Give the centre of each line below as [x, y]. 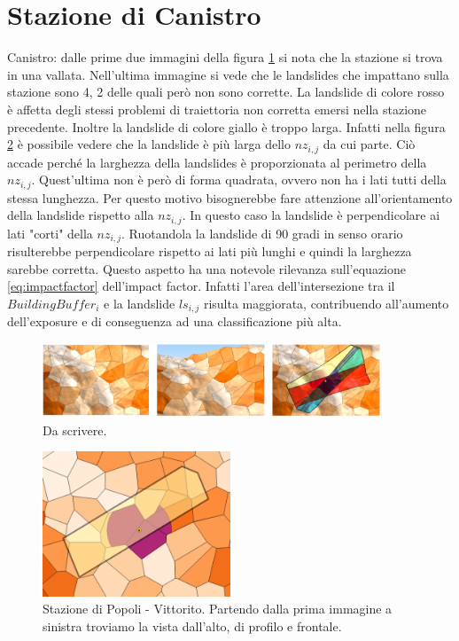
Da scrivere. [75, 430]
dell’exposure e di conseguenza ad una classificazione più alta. [175, 321]
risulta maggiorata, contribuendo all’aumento [326, 303]
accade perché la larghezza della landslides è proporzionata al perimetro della [217, 162]
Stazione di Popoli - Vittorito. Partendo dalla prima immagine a [218, 609]
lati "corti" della [50, 233]
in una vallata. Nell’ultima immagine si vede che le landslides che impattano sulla [228, 74]
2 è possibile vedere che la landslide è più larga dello [149, 144]
